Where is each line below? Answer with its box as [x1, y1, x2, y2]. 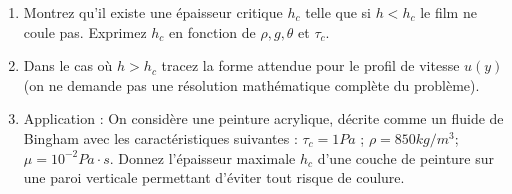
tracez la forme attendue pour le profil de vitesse [161, 55, 460, 76]
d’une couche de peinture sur [317, 147, 495, 168]
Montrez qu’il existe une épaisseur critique [23, 2, 283, 22]
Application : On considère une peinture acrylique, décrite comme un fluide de [23, 108, 504, 129]
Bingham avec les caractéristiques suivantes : [23, 127, 298, 148]
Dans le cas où [23, 55, 113, 76]
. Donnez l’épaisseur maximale [109, 147, 296, 168]
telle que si [305, 2, 371, 22]
